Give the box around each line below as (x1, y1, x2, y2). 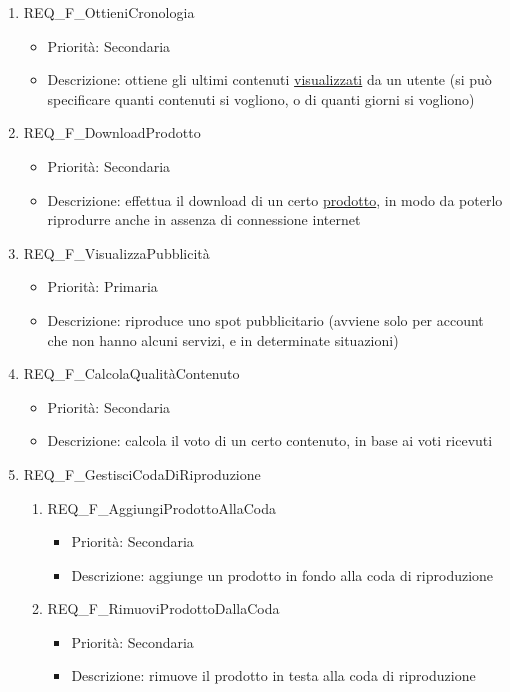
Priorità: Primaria (47, 276, 158, 297)
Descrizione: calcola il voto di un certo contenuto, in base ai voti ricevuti (47, 430, 493, 451)
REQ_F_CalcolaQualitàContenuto (23, 363, 240, 384)
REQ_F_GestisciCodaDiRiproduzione (23, 463, 261, 484)
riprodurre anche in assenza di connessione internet (47, 209, 361, 230)
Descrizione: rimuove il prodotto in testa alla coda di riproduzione (71, 665, 476, 686)
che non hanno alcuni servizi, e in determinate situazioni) (47, 329, 399, 350)
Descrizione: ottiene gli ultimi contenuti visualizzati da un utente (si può (47, 69, 492, 90)
